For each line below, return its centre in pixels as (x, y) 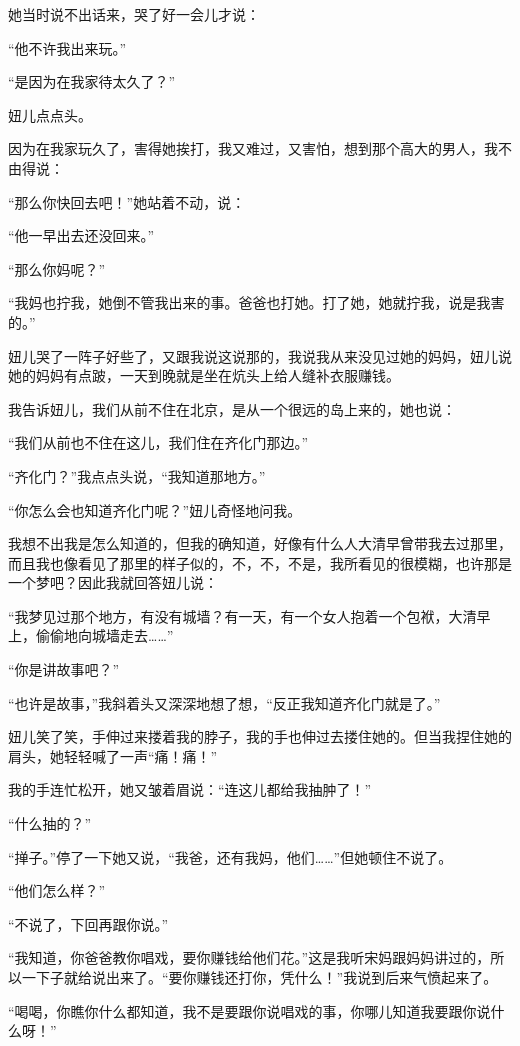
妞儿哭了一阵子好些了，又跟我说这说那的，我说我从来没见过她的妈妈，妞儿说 (260, 355)
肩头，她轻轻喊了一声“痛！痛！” (113, 755)
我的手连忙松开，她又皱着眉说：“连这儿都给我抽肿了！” (190, 789)
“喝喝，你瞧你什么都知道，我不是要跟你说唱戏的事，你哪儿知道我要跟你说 (249, 1010)
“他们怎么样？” (57, 890)
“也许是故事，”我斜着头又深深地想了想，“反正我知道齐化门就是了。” (224, 702)
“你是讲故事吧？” (64, 669)
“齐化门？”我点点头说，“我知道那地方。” (137, 475)
